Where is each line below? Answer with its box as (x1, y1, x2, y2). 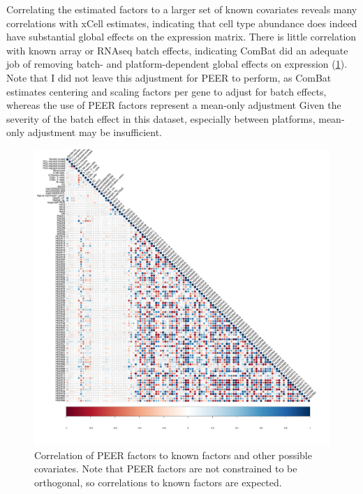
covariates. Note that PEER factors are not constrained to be (34, 461, 297, 476)
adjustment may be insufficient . (27, 125, 163, 140)
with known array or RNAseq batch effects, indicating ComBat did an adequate (6, 43, 348, 57)
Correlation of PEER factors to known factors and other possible (34, 447, 312, 462)
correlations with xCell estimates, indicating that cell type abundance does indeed (6, 15, 357, 30)
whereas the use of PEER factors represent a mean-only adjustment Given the (6, 98, 341, 112)
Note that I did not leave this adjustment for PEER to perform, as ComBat (6, 70, 332, 84)
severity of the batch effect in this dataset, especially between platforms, (6, 111, 316, 126)
